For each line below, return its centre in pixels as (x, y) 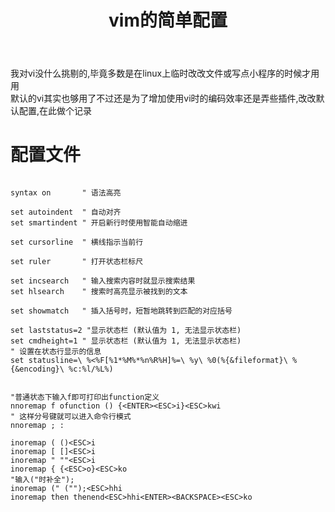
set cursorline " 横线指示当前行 (77, 242)
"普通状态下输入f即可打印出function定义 (85, 397)
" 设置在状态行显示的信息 (56, 352)
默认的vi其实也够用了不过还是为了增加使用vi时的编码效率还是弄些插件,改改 (163, 98)
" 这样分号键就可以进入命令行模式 (71, 417)
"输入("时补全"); (42, 480)
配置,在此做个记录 (55, 111)
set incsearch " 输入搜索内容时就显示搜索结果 (103, 281)
